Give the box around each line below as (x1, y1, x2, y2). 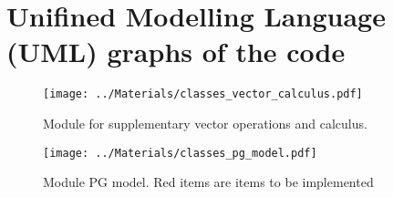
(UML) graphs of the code (6, 33, 346, 70)
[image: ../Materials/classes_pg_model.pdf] (43, 146, 317, 160)
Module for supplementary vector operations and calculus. (43, 113, 367, 132)
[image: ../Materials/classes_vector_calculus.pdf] (43, 88, 363, 101)
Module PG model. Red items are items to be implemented (43, 172, 374, 192)
